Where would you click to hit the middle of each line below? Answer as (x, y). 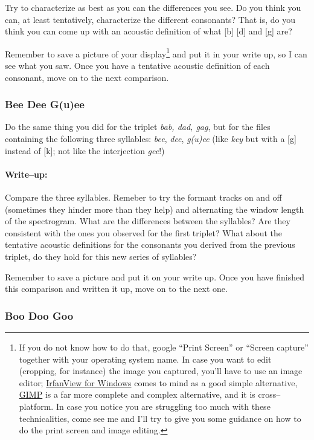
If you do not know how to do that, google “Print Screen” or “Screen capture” (164, 347)
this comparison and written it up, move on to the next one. (116, 289)
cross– (269, 394)
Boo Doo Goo (39, 315)
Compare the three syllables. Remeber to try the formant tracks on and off (143, 197)
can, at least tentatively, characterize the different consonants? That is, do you (150, 19)
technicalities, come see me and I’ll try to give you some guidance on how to (160, 418)
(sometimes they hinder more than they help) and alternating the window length (155, 209)
